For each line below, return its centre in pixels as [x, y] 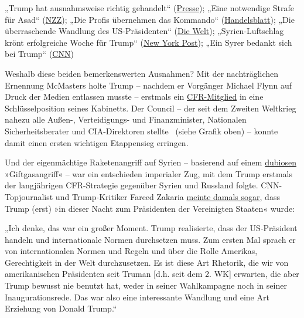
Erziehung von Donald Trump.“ [61, 308]
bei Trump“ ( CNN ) [39, 54]
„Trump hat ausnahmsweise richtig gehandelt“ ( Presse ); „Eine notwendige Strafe [150, 8]
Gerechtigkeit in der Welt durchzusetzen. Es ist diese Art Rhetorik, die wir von [147, 262]
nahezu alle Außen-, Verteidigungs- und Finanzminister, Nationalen [126, 119]
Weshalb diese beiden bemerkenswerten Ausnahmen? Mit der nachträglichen [142, 73]
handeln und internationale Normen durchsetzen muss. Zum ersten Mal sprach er [150, 239]
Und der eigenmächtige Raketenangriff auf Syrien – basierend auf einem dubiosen [151, 162]
